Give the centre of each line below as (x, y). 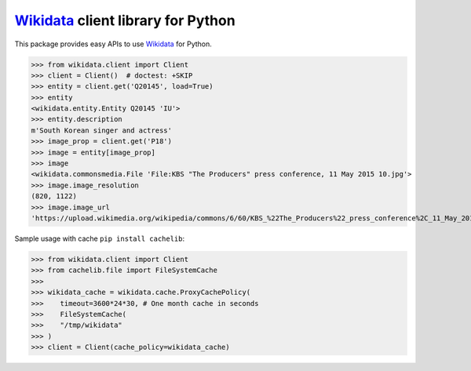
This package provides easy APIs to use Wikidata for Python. (113, 44)
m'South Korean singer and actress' (102, 130)
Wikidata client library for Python (125, 20)
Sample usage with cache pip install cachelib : (100, 238)
